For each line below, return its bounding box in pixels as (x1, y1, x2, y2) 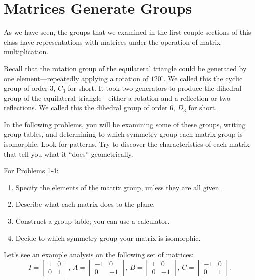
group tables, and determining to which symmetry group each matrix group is (4, 129, 243, 139)
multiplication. (4, 46, 49, 57)
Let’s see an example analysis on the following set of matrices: (4, 249, 194, 260)
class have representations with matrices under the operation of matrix (4, 36, 221, 47)
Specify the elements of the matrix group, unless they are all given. (15, 182, 221, 192)
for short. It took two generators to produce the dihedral (68, 83, 242, 93)
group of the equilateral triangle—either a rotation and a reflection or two (4, 92, 230, 103)
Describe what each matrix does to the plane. (15, 199, 155, 209)
